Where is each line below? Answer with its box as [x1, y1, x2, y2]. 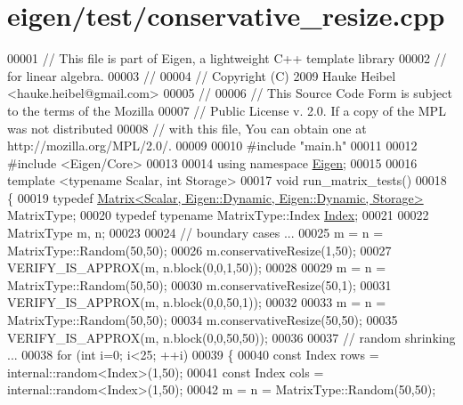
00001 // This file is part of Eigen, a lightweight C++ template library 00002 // [7, 49, 447, 68]
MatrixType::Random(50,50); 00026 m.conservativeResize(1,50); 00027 [7, 240, 392, 259]
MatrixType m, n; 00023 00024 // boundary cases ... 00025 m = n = [7, 223, 384, 242]
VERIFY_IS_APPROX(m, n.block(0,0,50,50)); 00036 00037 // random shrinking [7, 328, 456, 346]
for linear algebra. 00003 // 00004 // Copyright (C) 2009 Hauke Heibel [7, 66, 396, 85]
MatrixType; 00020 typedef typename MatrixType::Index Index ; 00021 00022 [7, 206, 429, 224]
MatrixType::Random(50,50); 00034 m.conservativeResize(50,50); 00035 [7, 311, 398, 329]
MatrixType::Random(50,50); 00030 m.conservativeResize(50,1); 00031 [7, 275, 392, 294]
